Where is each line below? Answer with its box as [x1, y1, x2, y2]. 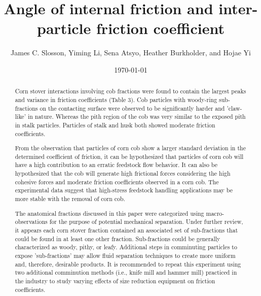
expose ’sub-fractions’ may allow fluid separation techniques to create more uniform [15, 251, 236, 259]
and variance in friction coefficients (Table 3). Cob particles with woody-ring [15, 95, 217, 104]
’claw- [227, 104, 242, 112]
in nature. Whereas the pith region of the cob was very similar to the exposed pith [27, 112, 246, 121]
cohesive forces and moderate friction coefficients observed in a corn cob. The [15, 177, 219, 186]
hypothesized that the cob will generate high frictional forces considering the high [15, 169, 231, 178]
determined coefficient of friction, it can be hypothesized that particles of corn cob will [15, 152, 244, 160]
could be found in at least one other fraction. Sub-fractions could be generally [15, 234, 220, 243]
